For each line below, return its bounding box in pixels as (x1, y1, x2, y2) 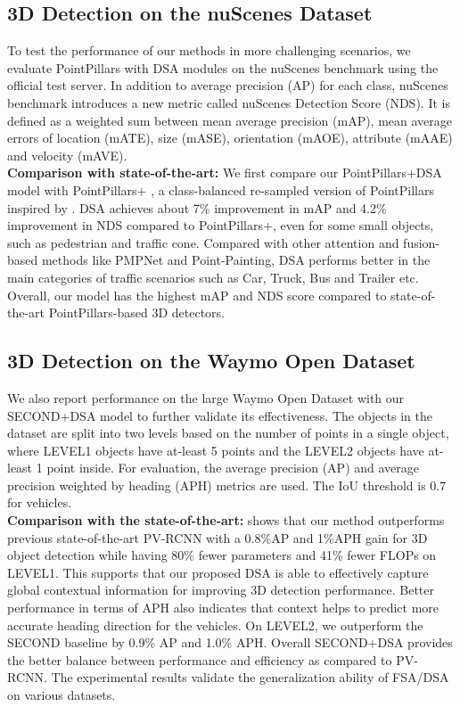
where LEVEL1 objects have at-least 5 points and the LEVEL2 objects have (7, 440, 424, 459)
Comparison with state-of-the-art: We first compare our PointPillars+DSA (7, 163, 442, 182)
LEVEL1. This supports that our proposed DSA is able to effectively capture (7, 563, 429, 581)
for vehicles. (7, 493, 72, 512)
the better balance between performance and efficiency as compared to (7, 650, 392, 669)
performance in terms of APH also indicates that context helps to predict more (7, 598, 439, 617)
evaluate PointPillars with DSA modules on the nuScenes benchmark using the (7, 58, 439, 77)
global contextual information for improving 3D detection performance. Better (7, 580, 434, 599)
